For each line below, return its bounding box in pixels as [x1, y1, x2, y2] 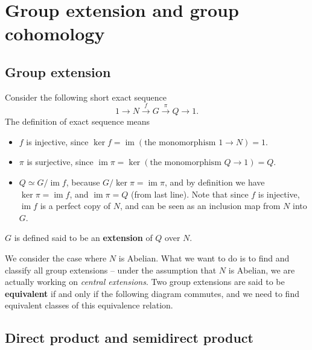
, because [66, 175, 100, 188]
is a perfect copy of [40, 199, 111, 212]
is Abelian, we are [228, 263, 295, 276]
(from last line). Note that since [130, 187, 249, 200]
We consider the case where [5, 251, 107, 264]
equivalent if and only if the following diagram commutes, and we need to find [5, 287, 299, 299]
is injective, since [26, 135, 89, 148]
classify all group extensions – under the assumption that [5, 263, 217, 276]
